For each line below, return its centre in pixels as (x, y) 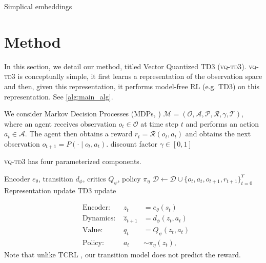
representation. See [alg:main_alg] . (59, 96)
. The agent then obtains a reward (79, 134)
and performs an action (222, 123)
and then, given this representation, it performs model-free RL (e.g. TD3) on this (132, 86)
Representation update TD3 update (60, 190)
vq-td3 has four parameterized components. (73, 161)
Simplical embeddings (38, 6)
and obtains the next (218, 134)
